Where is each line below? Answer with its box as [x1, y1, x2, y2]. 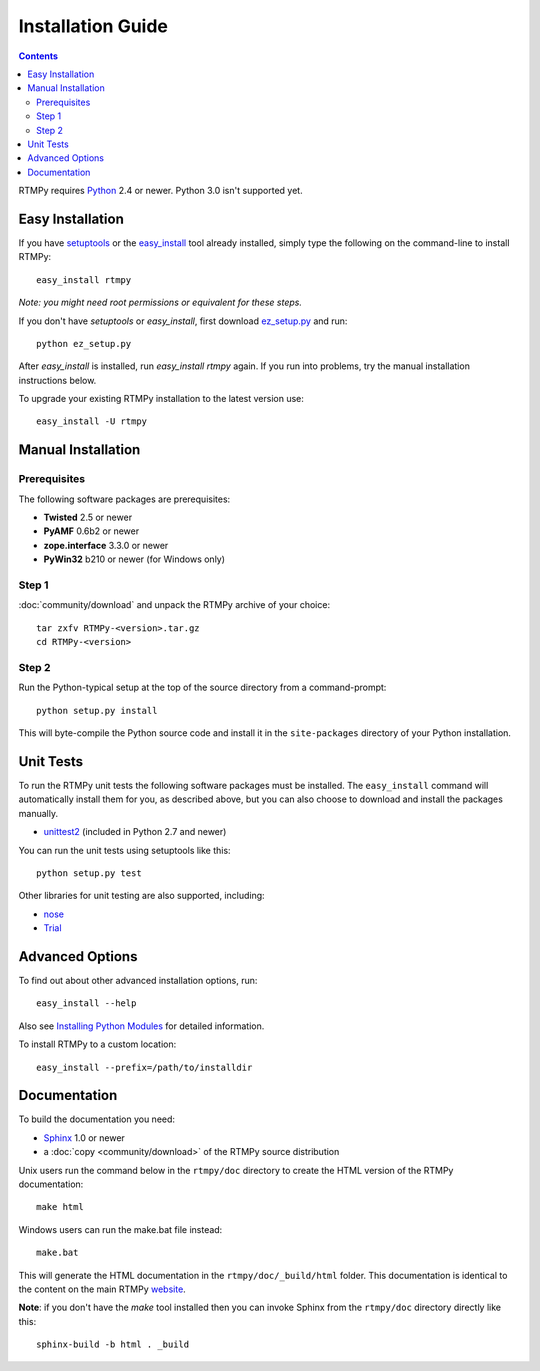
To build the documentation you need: [18, 1113, 175, 1125]
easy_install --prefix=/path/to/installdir [36, 1061, 253, 1073]
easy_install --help [36, 998, 137, 1009]
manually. [18, 807, 59, 819]
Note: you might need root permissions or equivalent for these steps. [18, 296, 302, 309]
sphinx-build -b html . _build [36, 1339, 190, 1350]
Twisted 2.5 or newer [43, 511, 133, 524]
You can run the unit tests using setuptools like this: [18, 844, 231, 856]
